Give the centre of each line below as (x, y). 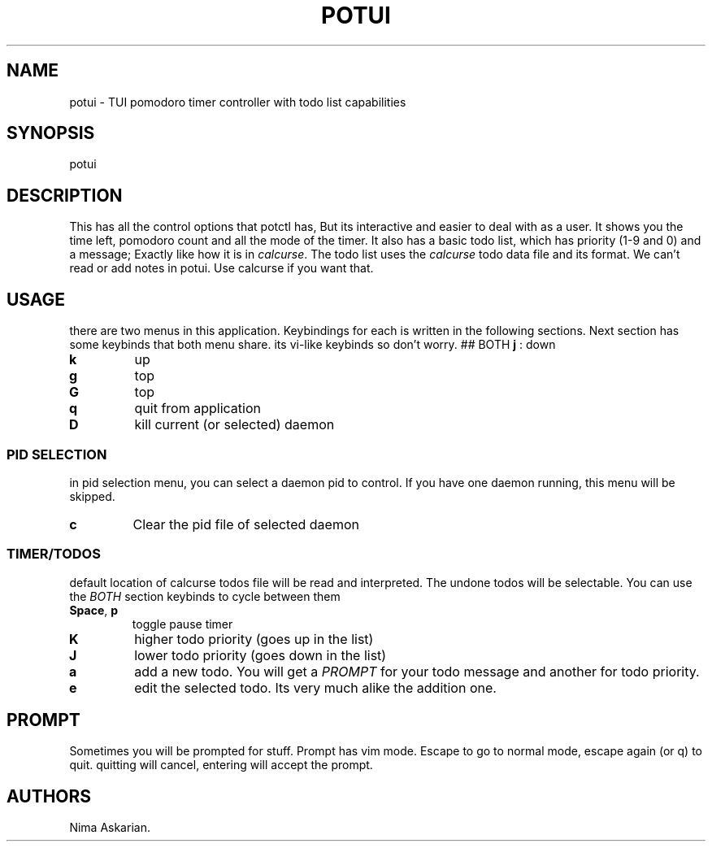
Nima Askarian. (110, 828)
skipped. (92, 496)
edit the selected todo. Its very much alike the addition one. (315, 687)
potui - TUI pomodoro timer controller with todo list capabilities (238, 102)
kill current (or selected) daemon (234, 425)
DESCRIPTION (65, 195)
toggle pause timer (182, 624)
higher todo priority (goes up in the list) (254, 639)
